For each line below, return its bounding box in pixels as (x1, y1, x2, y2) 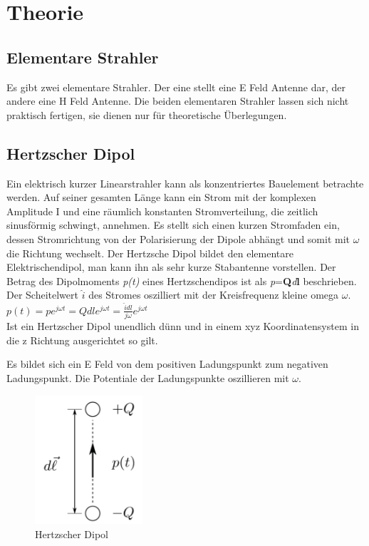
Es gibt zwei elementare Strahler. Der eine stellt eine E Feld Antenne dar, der (6, 79, 345, 94)
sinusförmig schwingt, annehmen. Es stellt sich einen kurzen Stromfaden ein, (6, 217, 340, 232)
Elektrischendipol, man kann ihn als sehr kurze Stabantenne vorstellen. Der (6, 259, 336, 274)
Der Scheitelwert (6, 287, 78, 302)
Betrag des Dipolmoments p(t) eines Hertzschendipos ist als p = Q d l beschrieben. (6, 273, 357, 288)
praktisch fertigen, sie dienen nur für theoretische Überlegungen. (6, 107, 287, 122)
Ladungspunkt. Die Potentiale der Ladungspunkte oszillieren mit (6, 371, 289, 386)
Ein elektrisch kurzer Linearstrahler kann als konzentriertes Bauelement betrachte (6, 175, 364, 190)
